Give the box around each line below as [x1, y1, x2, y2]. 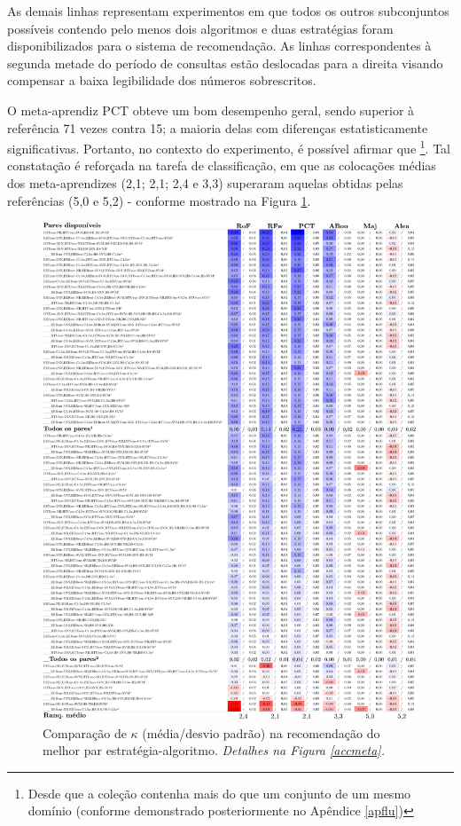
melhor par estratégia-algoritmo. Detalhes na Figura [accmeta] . [43, 741, 385, 759]
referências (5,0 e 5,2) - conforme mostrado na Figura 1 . [7, 191, 311, 209]
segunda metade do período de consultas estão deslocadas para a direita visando [7, 53, 443, 72]
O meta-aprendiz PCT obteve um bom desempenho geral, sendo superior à [7, 100, 415, 119]
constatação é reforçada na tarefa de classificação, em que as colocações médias [7, 156, 436, 175]
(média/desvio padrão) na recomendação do [142, 723, 380, 742]
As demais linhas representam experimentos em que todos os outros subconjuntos [7, 2, 449, 20]
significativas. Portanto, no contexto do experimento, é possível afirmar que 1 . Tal [7, 137, 451, 157]
